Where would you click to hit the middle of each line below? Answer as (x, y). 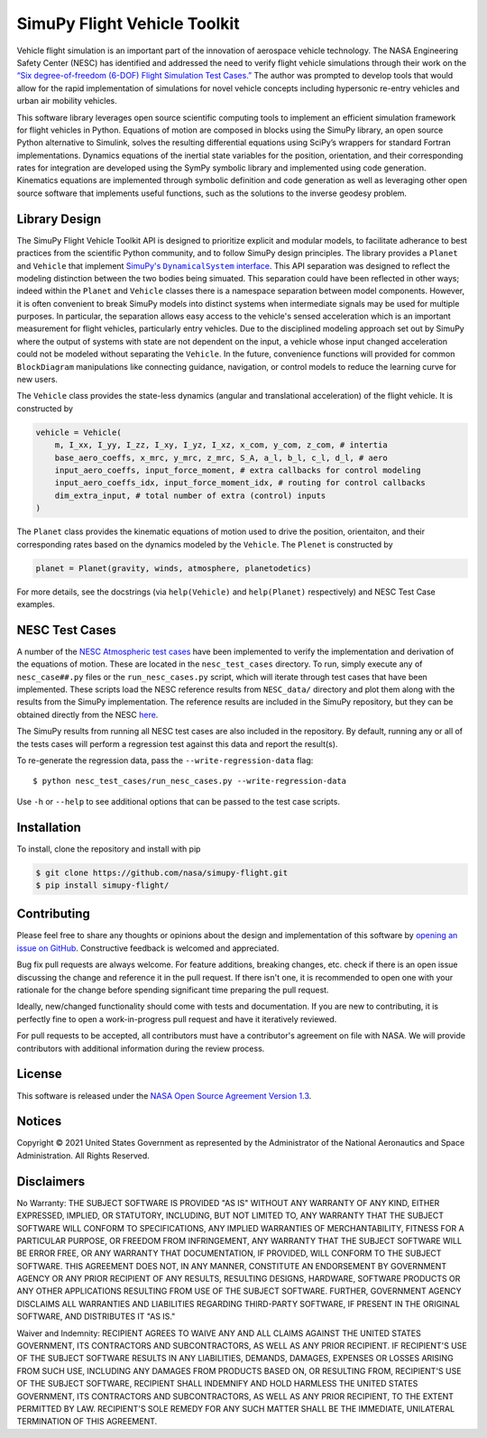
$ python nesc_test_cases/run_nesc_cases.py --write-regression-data (190, 781)
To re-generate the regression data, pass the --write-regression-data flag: (165, 760)
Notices (39, 1122)
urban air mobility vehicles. (67, 101)
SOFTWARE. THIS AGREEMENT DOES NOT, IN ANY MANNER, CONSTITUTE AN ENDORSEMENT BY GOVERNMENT (231, 1266)
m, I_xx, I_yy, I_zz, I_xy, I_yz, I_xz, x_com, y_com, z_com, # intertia (221, 445)
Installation (49, 827)
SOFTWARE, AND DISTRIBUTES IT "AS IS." (96, 1316)
